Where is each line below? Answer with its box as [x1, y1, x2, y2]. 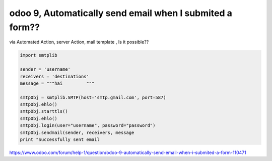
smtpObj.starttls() [20, 108, 68, 114]
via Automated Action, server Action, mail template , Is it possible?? [9, 39, 149, 45]
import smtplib [20, 53, 57, 58]
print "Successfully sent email [20, 137, 100, 142]
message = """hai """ [20, 80, 95, 86]
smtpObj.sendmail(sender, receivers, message [20, 129, 134, 135]
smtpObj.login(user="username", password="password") [20, 123, 156, 128]
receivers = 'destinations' [20, 73, 89, 79]
